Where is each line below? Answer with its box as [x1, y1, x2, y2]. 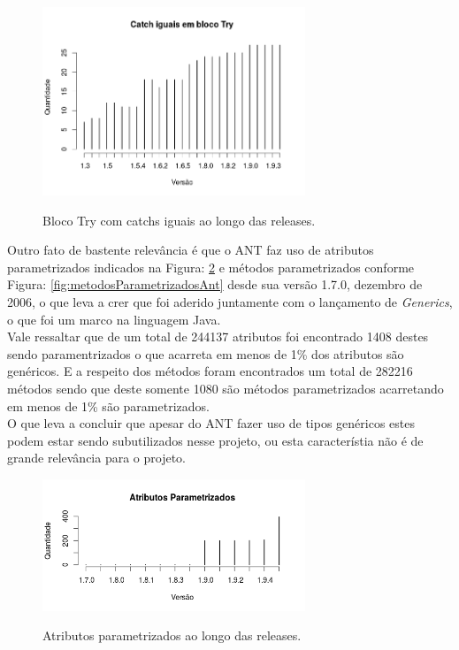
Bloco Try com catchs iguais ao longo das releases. [42, 210, 316, 229]
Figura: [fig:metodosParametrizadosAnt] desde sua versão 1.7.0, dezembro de [7, 275, 423, 294]
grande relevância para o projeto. [7, 448, 187, 467]
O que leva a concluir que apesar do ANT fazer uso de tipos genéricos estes [7, 414, 415, 432]
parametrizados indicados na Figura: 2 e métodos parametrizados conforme [7, 257, 415, 276]
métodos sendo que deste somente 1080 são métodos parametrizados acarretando [7, 379, 444, 397]
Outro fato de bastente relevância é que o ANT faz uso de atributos [7, 241, 374, 259]
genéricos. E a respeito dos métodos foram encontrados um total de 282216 [7, 362, 413, 380]
